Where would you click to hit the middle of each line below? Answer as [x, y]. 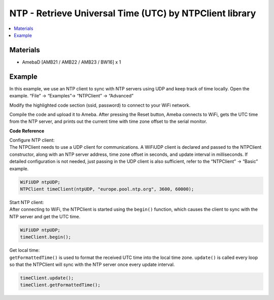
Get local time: [25, 250]
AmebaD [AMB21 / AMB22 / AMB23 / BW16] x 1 [72, 62]
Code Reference [27, 131]
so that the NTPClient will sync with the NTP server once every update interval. [92, 264]
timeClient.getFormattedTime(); [60, 285]
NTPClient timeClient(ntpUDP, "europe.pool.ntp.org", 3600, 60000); [107, 189]
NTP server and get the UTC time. [45, 216]
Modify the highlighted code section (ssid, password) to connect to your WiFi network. [100, 105]
